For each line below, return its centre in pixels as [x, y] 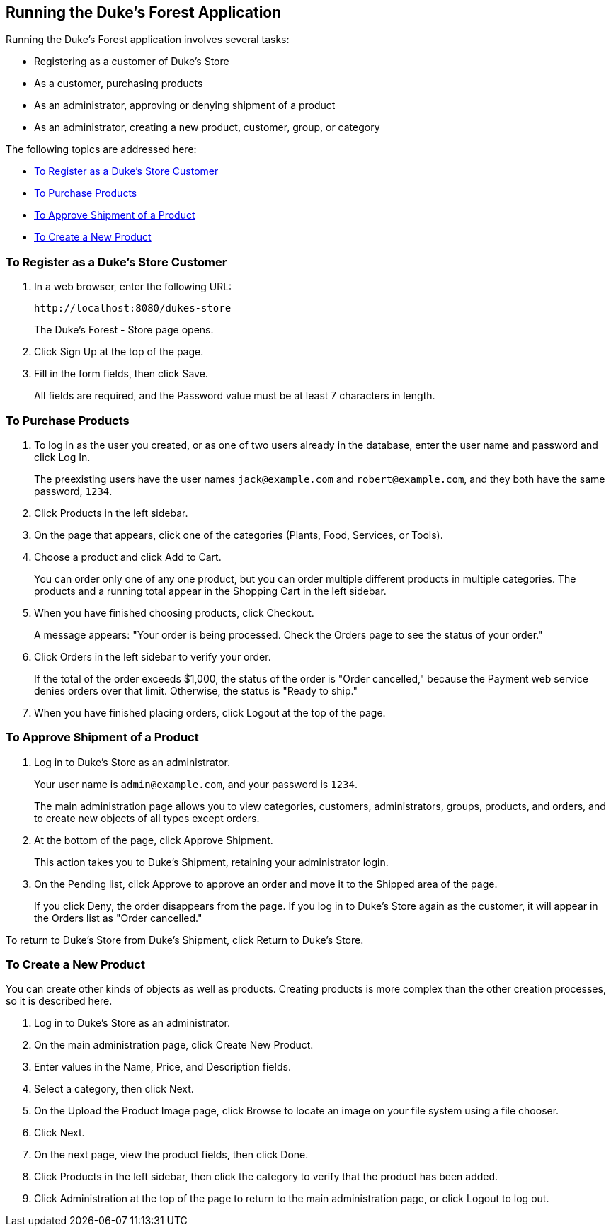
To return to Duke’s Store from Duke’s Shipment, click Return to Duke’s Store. [185, 940]
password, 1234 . [73, 491]
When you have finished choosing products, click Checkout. [174, 612]
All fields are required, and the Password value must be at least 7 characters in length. [235, 396]
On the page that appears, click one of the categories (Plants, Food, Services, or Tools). [239, 535]
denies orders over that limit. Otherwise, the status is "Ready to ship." [196, 690]
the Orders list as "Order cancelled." [118, 918]
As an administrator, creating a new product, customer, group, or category [207, 127]
